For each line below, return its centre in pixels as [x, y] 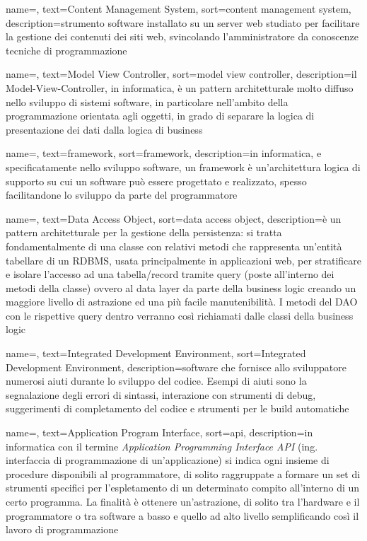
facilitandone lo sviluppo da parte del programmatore [122, 195]
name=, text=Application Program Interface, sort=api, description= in [159, 432]
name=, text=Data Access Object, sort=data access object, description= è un [174, 218]
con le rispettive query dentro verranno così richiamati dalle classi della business [180, 315]
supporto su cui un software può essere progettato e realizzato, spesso [156, 181]
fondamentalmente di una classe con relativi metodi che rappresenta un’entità [174, 246]
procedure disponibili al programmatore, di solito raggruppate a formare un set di [183, 473]
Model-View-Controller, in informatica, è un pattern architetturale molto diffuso [180, 87]
